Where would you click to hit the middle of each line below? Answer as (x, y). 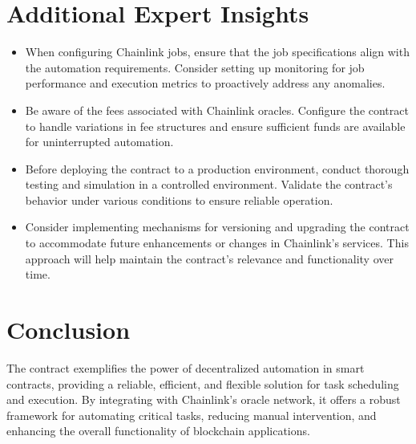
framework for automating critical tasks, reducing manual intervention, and (192, 415)
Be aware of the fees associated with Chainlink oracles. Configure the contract (217, 110)
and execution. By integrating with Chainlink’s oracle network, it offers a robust (204, 399)
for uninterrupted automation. (99, 142)
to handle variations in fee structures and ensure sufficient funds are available (215, 126)
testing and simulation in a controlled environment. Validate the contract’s (209, 184)
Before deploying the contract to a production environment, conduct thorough (217, 168)
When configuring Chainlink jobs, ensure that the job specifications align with (217, 52)
